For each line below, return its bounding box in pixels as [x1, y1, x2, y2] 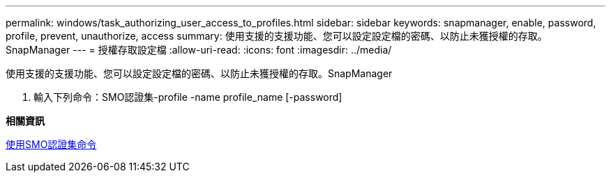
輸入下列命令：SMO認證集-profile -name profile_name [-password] [33, 91, 342, 103]
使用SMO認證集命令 [6, 138, 97, 150]
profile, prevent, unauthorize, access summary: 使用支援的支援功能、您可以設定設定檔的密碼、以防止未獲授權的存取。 [6, 30, 548, 42]
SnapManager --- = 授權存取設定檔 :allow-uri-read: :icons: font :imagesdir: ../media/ [6, 44, 392, 56]
